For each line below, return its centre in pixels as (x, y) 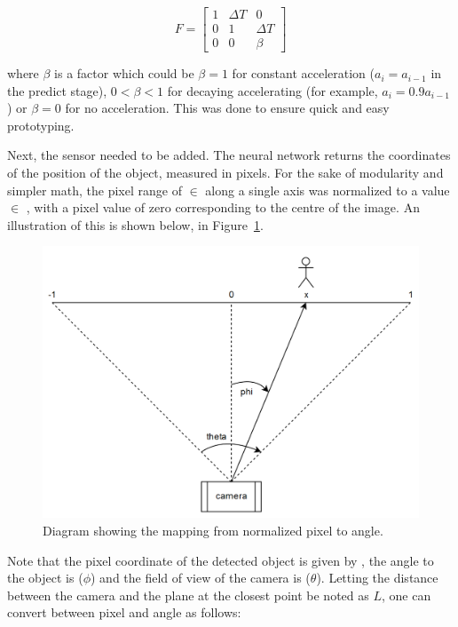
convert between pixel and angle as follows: (124, 612)
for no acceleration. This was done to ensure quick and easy (227, 108)
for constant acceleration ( (303, 73)
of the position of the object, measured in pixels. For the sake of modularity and (225, 173)
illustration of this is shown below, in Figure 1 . (135, 224)
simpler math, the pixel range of (95, 190)
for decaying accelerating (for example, (272, 90)
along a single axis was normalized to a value (328, 190)
